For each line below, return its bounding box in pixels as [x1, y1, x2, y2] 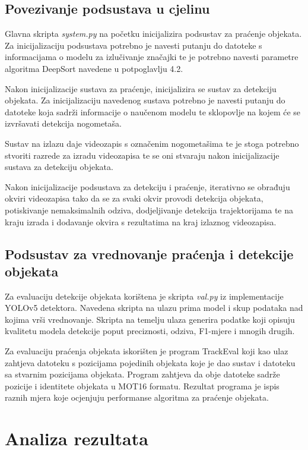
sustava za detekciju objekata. [5, 161, 113, 173]
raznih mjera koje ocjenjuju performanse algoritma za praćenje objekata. [5, 391, 269, 404]
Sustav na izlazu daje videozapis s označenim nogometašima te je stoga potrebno [5, 137, 299, 149]
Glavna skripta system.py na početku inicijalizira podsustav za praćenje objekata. [5, 27, 302, 40]
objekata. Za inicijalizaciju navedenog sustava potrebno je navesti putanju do [5, 94, 285, 106]
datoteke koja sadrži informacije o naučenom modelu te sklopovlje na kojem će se [5, 105, 301, 118]
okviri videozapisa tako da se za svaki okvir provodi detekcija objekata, [5, 192, 263, 204]
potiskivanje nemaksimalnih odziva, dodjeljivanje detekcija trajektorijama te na [5, 203, 294, 216]
